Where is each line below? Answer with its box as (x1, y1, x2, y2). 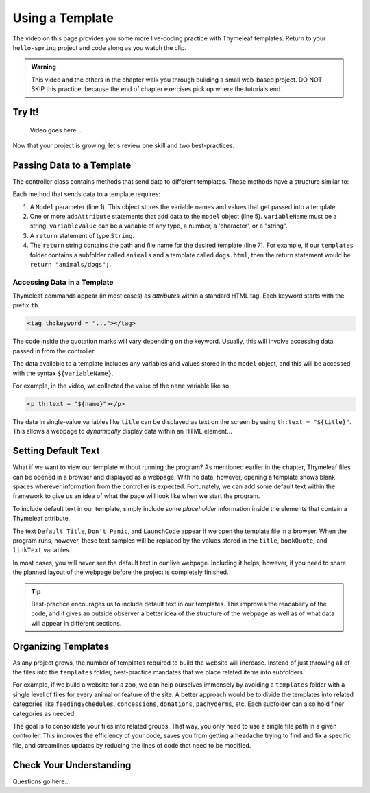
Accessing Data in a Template (12, 277, 114, 287)
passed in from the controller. (12, 346, 96, 355)
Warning (31, 62, 56, 71)
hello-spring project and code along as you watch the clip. (12, 43, 187, 51)
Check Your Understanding (12, 759, 132, 771)
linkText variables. (12, 546, 71, 554)
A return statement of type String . (29, 231, 135, 239)
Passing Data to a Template (12, 159, 132, 171)
